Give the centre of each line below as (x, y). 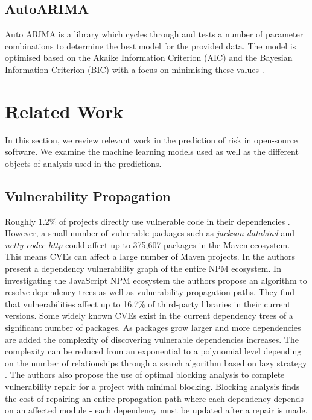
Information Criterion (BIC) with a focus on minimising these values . (135, 69)
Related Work (64, 111)
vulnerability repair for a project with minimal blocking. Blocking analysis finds (152, 386)
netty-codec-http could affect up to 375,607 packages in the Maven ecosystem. (148, 244)
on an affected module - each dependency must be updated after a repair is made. (156, 410)
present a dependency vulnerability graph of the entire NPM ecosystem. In (143, 268)
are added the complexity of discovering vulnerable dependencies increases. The (152, 339)
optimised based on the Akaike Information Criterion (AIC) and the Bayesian (149, 58)
